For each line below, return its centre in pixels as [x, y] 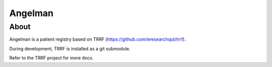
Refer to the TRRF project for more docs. [51, 58]
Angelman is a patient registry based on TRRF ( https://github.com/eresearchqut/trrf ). [97, 39]
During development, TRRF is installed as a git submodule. [70, 48]
